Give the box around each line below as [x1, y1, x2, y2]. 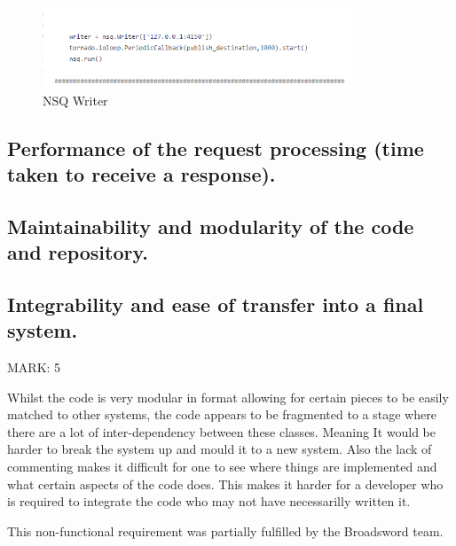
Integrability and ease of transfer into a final [7, 290, 424, 317]
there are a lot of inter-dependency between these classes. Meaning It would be [7, 422, 436, 441]
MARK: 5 [7, 358, 61, 377]
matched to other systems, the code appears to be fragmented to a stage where [7, 405, 436, 424]
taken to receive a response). [7, 160, 276, 187]
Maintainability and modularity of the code [7, 212, 414, 239]
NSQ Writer [43, 90, 108, 109]
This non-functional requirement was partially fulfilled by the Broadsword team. [7, 521, 444, 540]
